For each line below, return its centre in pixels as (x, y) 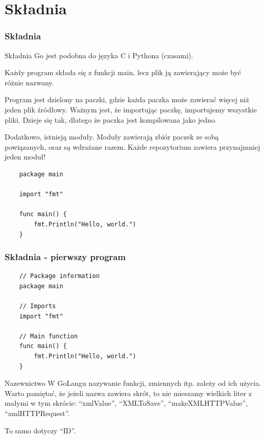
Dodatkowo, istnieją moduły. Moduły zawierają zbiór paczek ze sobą (112, 137)
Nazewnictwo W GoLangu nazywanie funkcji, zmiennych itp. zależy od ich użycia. (133, 383)
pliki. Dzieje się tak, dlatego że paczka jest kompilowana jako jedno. (111, 119)
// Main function (49, 336)
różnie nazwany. (29, 82)
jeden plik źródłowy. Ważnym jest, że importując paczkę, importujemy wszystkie (131, 109)
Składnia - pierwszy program (65, 257)
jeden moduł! (25, 157)
